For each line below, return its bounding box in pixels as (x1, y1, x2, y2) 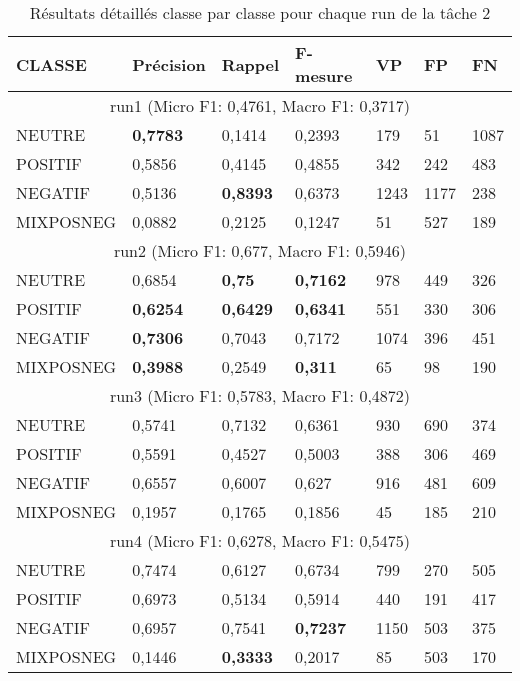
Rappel (221, 52, 280, 76)
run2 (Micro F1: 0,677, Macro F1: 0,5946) (113, 239, 407, 262)
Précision (132, 52, 206, 76)
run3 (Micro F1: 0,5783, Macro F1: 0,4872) (109, 384, 411, 407)
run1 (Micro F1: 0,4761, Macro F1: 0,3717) (109, 94, 411, 117)
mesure (295, 64, 353, 87)
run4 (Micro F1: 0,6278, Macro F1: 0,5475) (109, 529, 411, 552)
